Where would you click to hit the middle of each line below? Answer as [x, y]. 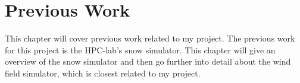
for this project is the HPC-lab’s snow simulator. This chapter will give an [140, 50]
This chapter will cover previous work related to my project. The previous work [150, 38]
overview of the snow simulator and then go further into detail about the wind [148, 61]
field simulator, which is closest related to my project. [103, 73]
